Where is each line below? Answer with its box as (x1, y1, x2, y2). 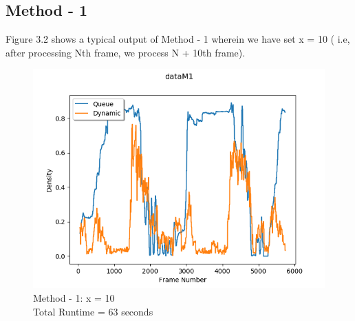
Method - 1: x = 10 (33, 290, 115, 304)
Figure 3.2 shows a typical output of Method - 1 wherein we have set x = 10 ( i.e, (6, 32, 350, 46)
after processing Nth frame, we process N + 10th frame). (6, 45, 246, 59)
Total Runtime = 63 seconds (33, 304, 153, 318)
